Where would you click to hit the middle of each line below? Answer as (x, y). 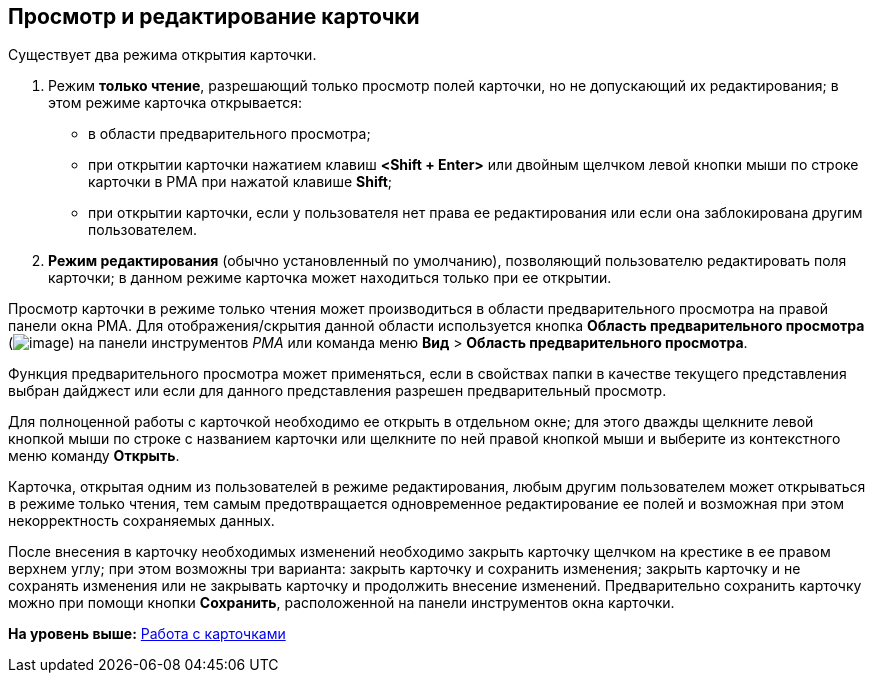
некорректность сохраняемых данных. (141, 521)
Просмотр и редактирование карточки (214, 16)
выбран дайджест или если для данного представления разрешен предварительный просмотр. (337, 391)
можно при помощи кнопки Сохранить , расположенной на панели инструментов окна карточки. (341, 603)
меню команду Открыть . (94, 456)
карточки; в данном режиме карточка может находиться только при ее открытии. (330, 278)
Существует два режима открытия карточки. (162, 55)
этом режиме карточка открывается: (175, 103)
